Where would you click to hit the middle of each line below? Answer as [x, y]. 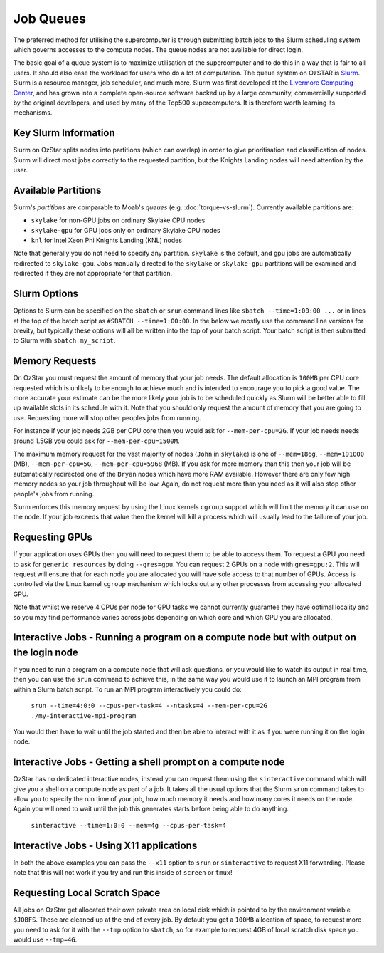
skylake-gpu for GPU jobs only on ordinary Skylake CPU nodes [126, 230]
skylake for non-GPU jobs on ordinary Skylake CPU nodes [118, 220]
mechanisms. [33, 113]
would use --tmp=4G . [45, 939]
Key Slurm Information [64, 133]
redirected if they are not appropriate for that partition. [93, 274]
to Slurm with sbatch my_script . [64, 340]
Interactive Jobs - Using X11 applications [105, 845]
